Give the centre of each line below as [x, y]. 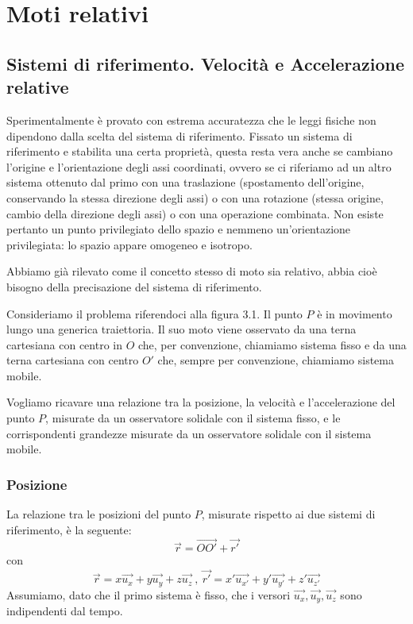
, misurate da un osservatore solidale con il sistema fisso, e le [193, 418]
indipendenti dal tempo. [65, 611]
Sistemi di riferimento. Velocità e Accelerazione [206, 63]
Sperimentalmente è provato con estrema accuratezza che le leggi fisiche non [191, 119]
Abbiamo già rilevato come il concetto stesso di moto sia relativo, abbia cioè [192, 271]
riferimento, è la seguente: [69, 529]
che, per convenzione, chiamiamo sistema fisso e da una [272, 344]
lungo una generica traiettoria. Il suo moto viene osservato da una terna [181, 329]
